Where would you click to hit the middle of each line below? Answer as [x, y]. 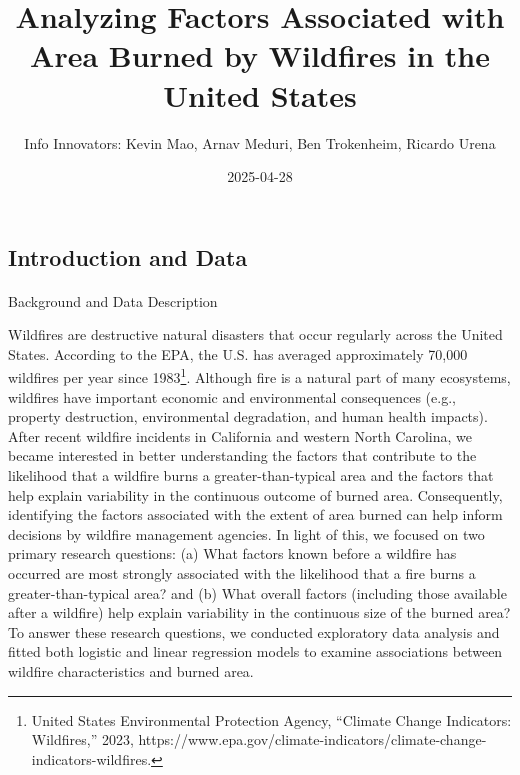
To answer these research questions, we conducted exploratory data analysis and [254, 631]
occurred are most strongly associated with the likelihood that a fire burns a [242, 573]
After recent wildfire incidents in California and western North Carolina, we [240, 435]
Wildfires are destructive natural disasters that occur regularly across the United [255, 334]
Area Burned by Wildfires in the [260, 55]
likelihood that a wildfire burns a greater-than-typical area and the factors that [251, 475]
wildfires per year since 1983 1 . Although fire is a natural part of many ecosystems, [259, 376]
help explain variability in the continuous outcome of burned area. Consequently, [255, 494]
